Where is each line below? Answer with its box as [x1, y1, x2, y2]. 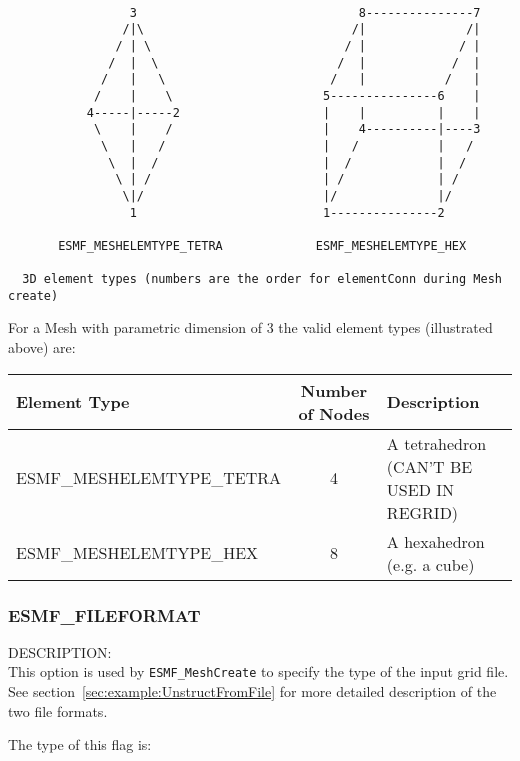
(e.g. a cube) [386, 552, 475, 576]
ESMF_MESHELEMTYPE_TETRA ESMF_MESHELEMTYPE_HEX [58, 238, 467, 253]
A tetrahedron [386, 431, 487, 455]
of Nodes [298, 401, 370, 425]
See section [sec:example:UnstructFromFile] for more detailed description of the [8, 681, 497, 702]
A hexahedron [386, 529, 485, 553]
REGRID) [386, 500, 459, 524]
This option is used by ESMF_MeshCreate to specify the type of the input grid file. [8, 661, 509, 682]
